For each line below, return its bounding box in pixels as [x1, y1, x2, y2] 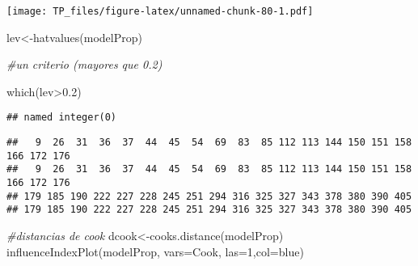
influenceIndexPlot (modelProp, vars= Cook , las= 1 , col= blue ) [6, 243, 304, 260]
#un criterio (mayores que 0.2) [6, 56, 163, 73]
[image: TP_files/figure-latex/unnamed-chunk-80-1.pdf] [6, 6, 314, 17]
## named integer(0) [6, 112, 117, 124]
